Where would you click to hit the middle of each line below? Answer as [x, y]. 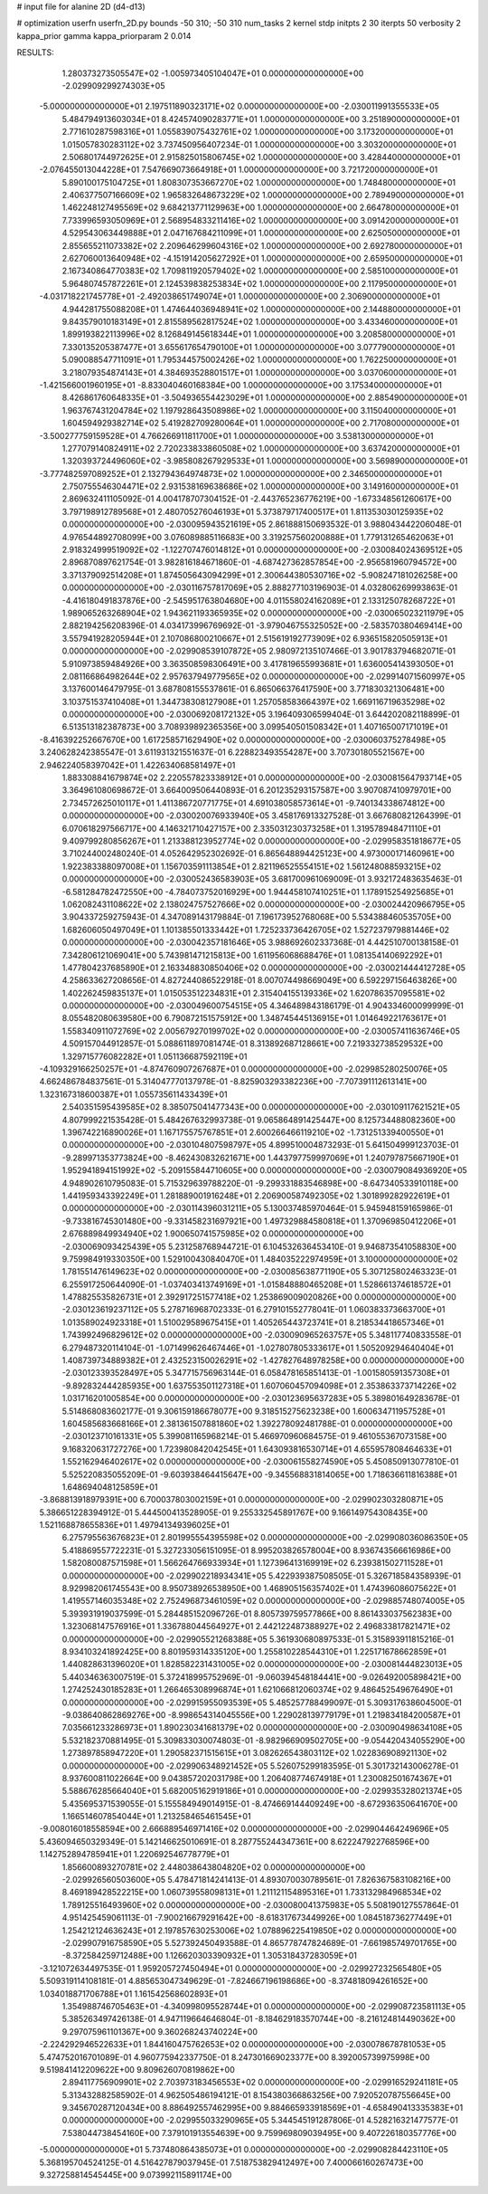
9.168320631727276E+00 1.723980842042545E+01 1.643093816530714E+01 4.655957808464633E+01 [257, 1449]
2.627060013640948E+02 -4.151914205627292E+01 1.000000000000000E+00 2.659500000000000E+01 [262, 259]
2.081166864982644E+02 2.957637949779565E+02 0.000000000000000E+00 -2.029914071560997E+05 [263, 676]
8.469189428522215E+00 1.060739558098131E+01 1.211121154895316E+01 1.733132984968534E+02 [252, 1893]
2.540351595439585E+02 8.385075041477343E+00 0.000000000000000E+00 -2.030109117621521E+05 [261, 1107]
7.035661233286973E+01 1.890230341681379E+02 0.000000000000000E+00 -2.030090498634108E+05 [262, 1728]
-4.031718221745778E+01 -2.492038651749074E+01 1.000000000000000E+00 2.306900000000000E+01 [239, 296]
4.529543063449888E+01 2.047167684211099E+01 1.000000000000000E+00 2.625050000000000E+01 [261, 233]
